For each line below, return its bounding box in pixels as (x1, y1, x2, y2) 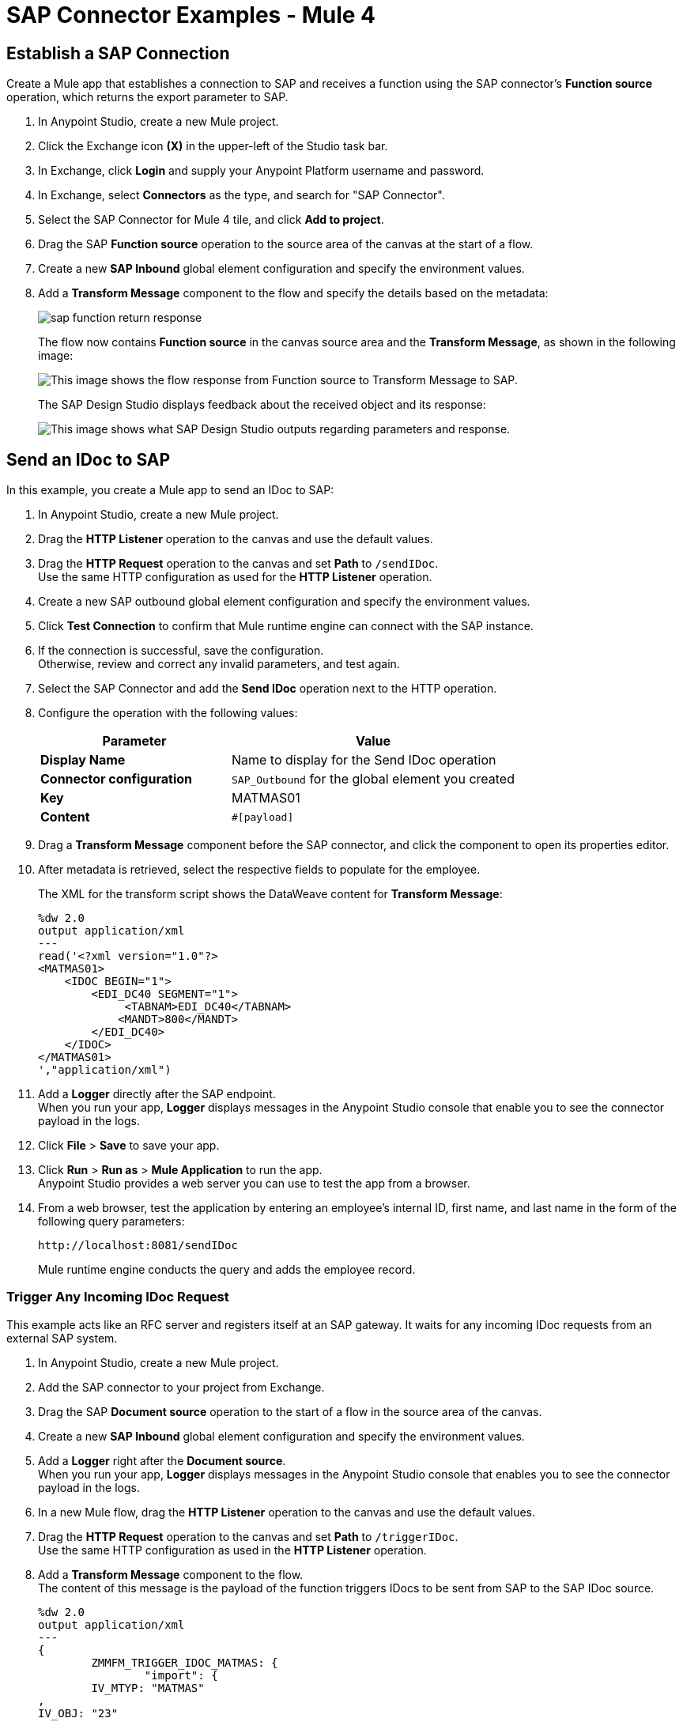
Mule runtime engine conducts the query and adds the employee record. (38, 1263, 416, 1277)
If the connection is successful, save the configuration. (38, 644, 324, 658)
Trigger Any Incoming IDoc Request (6, 1289, 229, 1305)
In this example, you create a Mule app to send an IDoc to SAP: (6, 483, 334, 497)
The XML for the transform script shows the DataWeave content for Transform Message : (38, 887, 503, 901)
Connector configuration (40, 771, 192, 787)
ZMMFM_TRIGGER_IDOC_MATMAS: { (91, 1656, 278, 1669)
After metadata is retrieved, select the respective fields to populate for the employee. (38, 863, 481, 877)
